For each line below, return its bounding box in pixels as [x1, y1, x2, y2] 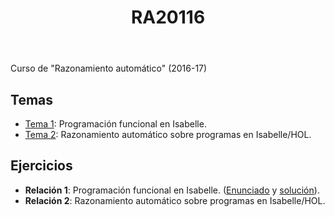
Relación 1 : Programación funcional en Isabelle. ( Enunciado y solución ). [24, 184, 320, 196]
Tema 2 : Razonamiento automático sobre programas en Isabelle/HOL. [24, 129, 312, 140]
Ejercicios [10, 157, 73, 175]
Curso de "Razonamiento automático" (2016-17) [10, 62, 208, 75]
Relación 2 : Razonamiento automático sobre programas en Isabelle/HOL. [24, 194, 326, 206]
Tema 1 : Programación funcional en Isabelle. [24, 118, 207, 130]
